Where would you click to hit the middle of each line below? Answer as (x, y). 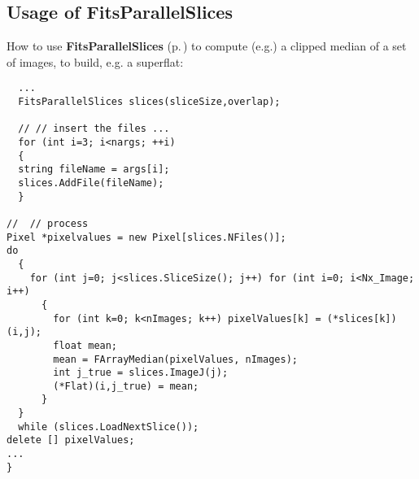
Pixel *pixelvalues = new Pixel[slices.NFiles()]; (146, 237)
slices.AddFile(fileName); (91, 183)
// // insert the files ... (94, 129)
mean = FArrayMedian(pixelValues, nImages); (175, 359)
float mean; (85, 345)
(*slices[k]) (362, 318)
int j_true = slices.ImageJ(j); (141, 373)
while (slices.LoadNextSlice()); (109, 427)
